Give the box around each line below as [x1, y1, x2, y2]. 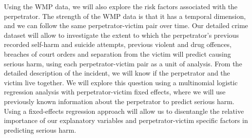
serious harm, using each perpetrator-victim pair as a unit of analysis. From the [4, 58, 242, 68]
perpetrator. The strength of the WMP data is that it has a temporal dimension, [4, 11, 246, 21]
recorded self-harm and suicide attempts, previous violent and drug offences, [4, 39, 232, 49]
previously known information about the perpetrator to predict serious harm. [4, 96, 234, 106]
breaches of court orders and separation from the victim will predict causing [4, 48, 231, 59]
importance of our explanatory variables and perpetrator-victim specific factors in [4, 115, 248, 125]
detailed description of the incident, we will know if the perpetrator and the [4, 68, 230, 78]
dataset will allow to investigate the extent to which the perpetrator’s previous [4, 30, 239, 40]
